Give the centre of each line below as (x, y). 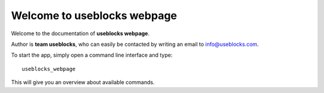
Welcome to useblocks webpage (94, 15)
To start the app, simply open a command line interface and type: (92, 55)
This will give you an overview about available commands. (83, 82)
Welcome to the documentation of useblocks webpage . (80, 33)
